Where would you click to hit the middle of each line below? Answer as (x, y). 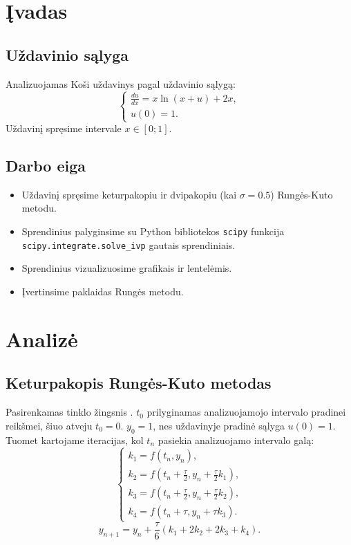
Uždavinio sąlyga (67, 54)
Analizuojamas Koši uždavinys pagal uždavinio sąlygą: (121, 83)
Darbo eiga (46, 166)
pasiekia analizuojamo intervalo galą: (236, 440)
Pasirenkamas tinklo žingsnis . (69, 412)
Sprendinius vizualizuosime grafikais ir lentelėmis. (127, 268)
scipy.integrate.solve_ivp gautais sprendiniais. (129, 244)
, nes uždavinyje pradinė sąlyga (219, 425)
